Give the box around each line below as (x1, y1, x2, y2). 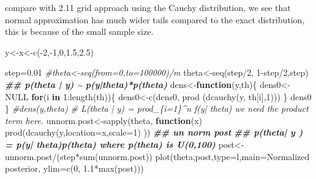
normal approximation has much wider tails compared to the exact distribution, (5, 13, 305, 26)
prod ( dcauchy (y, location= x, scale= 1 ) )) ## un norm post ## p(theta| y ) (5, 126, 303, 139)
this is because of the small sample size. (5, 25, 154, 38)
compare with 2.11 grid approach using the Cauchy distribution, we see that (5, 1, 291, 13)
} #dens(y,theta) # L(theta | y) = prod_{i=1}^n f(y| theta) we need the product (5, 102, 309, 115)
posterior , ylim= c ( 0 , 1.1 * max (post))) (5, 162, 144, 175)
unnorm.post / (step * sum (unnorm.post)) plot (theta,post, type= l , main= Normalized (5, 150, 310, 163)
